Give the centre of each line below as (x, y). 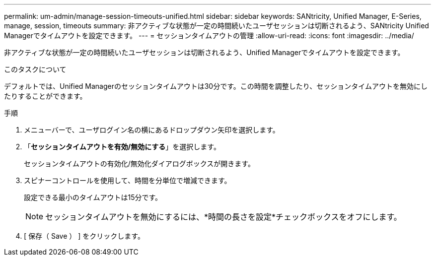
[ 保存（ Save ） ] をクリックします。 (84, 236)
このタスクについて (35, 69)
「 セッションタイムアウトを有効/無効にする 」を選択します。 (122, 147)
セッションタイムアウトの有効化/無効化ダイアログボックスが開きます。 (139, 163)
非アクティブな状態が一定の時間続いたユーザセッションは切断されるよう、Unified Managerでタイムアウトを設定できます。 (204, 52)
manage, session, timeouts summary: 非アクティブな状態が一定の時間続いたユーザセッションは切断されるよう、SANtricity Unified (217, 26)
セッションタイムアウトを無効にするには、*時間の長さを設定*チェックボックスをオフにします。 (223, 217)
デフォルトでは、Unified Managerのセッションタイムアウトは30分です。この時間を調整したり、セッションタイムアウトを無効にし (216, 86)
